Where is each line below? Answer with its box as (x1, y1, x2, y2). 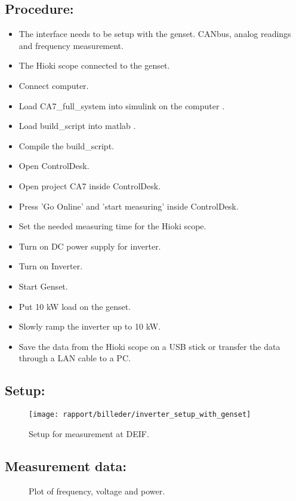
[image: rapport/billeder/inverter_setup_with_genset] (29, 410, 251, 419)
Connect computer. (18, 79, 89, 91)
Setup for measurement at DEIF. (29, 427, 149, 439)
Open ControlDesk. (18, 159, 90, 172)
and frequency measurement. (18, 39, 124, 51)
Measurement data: (5, 456, 127, 475)
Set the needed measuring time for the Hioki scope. (18, 220, 206, 232)
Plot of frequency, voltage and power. (29, 484, 165, 497)
